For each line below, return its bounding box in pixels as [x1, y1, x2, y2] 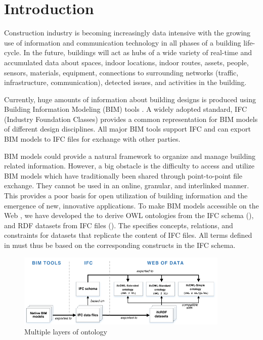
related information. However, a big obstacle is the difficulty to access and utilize [4, 160, 255, 171]
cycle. [4, 47, 21, 58]
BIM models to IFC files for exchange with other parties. [4, 134, 181, 144]
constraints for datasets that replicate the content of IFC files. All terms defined [4, 230, 252, 240]
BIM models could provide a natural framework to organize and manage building [4, 150, 256, 161]
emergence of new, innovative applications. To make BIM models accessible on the [4, 200, 259, 210]
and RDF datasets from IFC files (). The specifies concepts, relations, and [4, 220, 233, 230]
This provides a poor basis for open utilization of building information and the [4, 190, 248, 201]
